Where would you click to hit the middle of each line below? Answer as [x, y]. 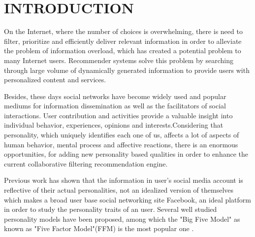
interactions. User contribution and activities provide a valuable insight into [118, 115]
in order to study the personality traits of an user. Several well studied [111, 209]
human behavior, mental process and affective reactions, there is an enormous [121, 144]
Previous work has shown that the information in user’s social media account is [124, 180]
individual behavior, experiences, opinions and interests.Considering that [114, 125]
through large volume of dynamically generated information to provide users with [127, 70]
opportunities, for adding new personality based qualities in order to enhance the [126, 154]
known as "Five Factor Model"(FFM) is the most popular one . [99, 228]
